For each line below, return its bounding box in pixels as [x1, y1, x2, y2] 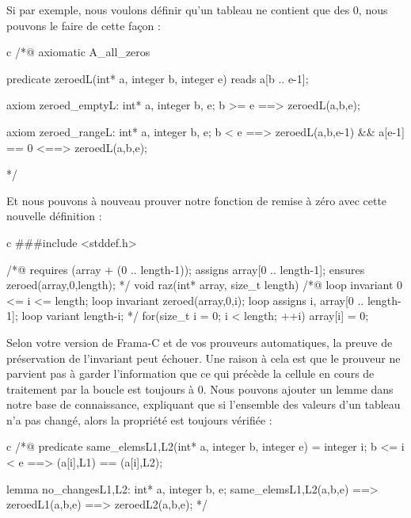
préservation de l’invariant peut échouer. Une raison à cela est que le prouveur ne [6, 349, 401, 366]
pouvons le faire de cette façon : [6, 17, 161, 33]
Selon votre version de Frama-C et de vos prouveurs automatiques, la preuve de [6, 333, 393, 350]
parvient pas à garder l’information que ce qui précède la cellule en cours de [6, 365, 375, 382]
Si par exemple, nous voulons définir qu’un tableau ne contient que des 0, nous [6, 2, 388, 17]
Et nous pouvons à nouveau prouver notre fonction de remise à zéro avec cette [6, 192, 387, 208]
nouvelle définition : [6, 208, 102, 224]
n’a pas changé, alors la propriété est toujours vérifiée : [6, 411, 272, 428]
